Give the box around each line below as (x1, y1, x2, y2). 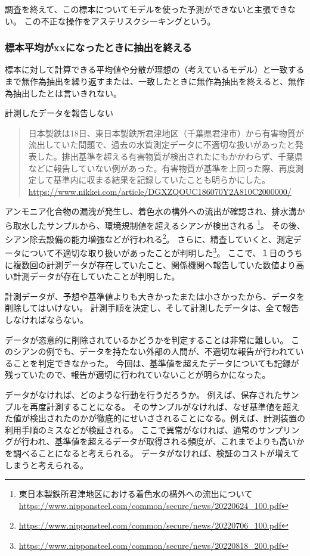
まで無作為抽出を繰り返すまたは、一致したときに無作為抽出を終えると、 (5, 75, 289, 87)
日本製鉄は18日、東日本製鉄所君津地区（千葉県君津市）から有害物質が (28, 126, 304, 139)
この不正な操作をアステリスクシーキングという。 (24, 14, 216, 27)
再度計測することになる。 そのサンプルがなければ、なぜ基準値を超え (29, 400, 300, 412)
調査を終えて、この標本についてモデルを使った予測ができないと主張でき (5, 3, 288, 15)
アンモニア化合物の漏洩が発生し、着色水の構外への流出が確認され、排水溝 (5, 205, 297, 218)
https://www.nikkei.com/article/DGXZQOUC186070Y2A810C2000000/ (28, 185, 292, 197)
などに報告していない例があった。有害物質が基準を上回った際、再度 (28, 161, 296, 174)
